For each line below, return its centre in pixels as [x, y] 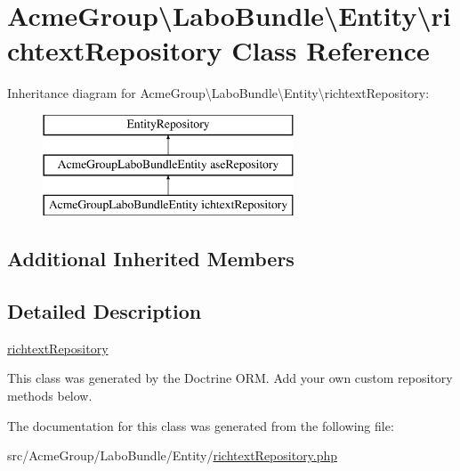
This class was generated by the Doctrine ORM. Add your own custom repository [230, 378]
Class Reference [331, 50]
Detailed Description [105, 311]
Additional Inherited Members [151, 259]
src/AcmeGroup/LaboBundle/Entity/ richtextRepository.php [173, 455]
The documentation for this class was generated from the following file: [201, 425]
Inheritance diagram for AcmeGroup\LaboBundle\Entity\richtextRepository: [218, 93]
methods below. [50, 396]
